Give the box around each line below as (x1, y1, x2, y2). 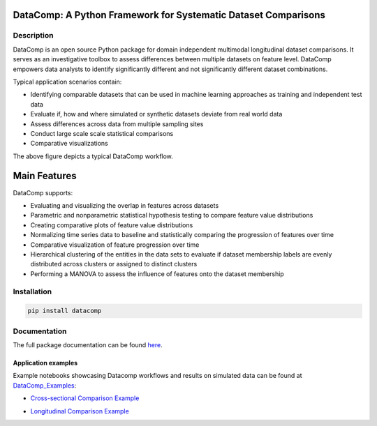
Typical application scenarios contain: (13, 77, 122, 86)
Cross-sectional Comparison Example (30, 394, 140, 402)
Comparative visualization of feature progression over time (30, 241, 200, 249)
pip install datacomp (27, 307, 102, 315)
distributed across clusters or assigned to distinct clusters (30, 260, 198, 268)
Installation (13, 287, 52, 296)
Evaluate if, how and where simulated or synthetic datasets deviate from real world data (30, 110, 283, 119)
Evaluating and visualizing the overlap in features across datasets (30, 201, 219, 209)
